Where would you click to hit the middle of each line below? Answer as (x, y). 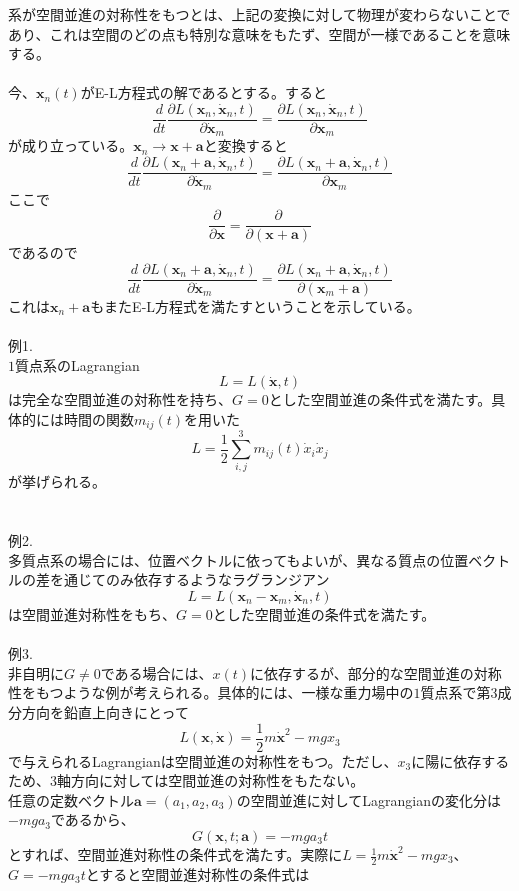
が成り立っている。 (71, 145)
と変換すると (245, 145)
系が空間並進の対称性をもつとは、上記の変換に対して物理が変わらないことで (259, 14)
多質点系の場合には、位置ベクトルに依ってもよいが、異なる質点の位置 (238, 559)
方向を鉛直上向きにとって (105, 711)
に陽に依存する (460, 760)
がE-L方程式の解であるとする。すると (204, 92)
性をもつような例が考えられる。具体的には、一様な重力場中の (211, 692)
